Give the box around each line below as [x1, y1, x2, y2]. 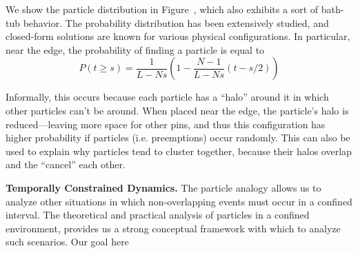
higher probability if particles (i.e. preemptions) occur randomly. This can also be [6, 130, 350, 145]
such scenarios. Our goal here [6, 234, 129, 249]
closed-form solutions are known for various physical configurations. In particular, [6, 29, 350, 43]
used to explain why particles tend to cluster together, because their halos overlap [6, 143, 352, 158]
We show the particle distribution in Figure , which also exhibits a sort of [6, 2, 319, 16]
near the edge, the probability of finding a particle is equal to [6, 42, 265, 57]
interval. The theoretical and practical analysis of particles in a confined [6, 208, 310, 222]
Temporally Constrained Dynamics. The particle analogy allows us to [6, 180, 321, 194]
